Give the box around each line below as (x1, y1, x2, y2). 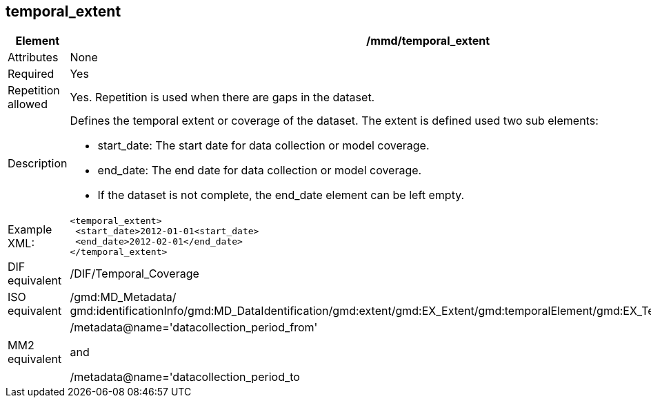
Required (8, 67, 54, 81)
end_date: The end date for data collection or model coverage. (97, 163, 422, 178)
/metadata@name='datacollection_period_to (70, 370, 300, 384)
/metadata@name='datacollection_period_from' (70, 320, 318, 335)
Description (8, 156, 68, 171)
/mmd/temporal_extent (366, 34, 490, 48)
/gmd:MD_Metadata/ (70, 290, 177, 304)
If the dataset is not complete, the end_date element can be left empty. (97, 188, 465, 203)
